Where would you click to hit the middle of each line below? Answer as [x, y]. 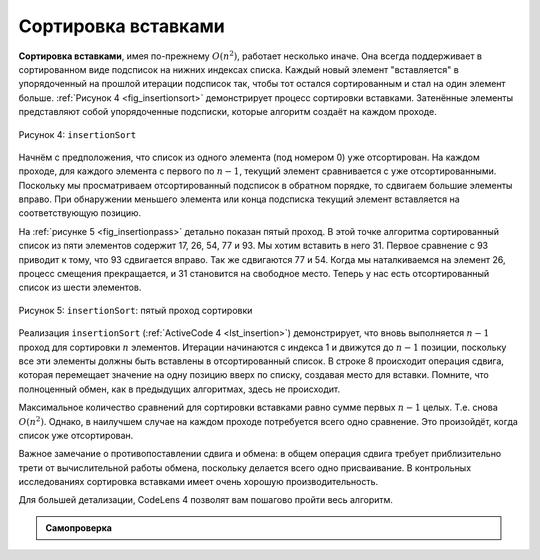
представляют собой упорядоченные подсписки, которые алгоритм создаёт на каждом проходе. [227, 112]
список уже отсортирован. [76, 435]
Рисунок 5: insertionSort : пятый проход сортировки [135, 310]
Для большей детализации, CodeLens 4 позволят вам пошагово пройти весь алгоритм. [206, 500]
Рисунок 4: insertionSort [77, 134]
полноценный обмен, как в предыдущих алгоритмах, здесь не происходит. [179, 389]
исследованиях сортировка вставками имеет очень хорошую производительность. [198, 482]
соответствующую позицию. [80, 213]
